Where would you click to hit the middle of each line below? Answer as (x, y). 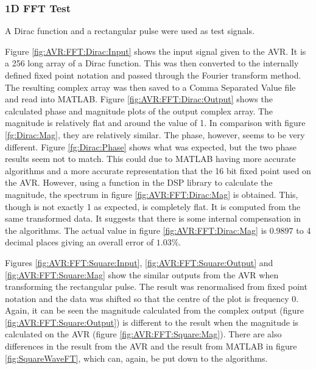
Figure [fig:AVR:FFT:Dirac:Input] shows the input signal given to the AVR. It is (156, 51)
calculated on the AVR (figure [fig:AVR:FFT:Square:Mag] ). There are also (143, 334)
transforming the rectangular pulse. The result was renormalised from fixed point (156, 286)
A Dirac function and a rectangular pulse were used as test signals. (130, 31)
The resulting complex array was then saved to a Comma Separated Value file (150, 87)
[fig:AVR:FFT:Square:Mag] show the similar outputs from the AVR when (142, 274)
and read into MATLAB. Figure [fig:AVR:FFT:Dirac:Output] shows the (139, 99)
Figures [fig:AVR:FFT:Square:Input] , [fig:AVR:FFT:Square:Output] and (139, 262)
